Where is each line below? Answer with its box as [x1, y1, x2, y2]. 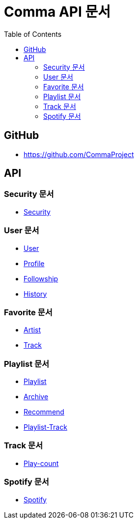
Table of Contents [4, 29, 62, 38]
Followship [24, 274, 58, 283]
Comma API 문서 [4, 3, 110, 20]
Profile [24, 259, 45, 268]
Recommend [24, 408, 64, 416]
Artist [24, 326, 41, 334]
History [24, 289, 47, 298]
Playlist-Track [24, 423, 67, 432]
